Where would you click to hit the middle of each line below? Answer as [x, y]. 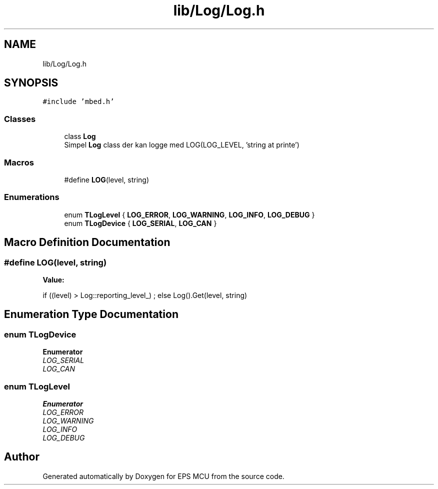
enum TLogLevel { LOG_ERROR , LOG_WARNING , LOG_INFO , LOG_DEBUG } [189, 214]
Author [22, 457]
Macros [19, 162]
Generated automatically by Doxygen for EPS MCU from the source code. [163, 476]
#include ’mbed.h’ [78, 102]
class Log [80, 136]
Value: [53, 279]
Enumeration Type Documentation [91, 314]
